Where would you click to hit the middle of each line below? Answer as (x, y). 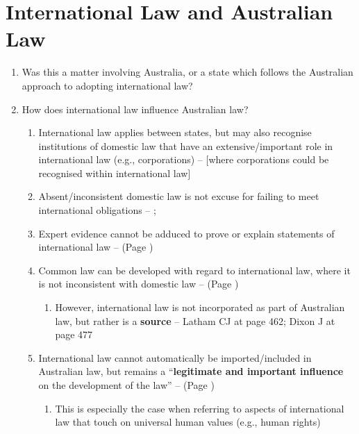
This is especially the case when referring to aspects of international (200, 408)
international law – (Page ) (96, 247)
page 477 (74, 334)
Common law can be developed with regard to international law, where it (194, 270)
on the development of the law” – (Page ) (126, 385)
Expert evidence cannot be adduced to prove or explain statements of (186, 233)
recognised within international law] (115, 173)
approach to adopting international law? (107, 85)
